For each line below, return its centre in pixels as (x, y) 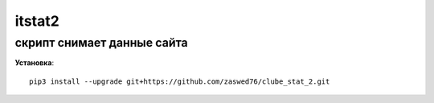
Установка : (35, 63)
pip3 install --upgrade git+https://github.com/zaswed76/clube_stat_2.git (180, 81)
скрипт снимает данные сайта (101, 43)
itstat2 (37, 21)
